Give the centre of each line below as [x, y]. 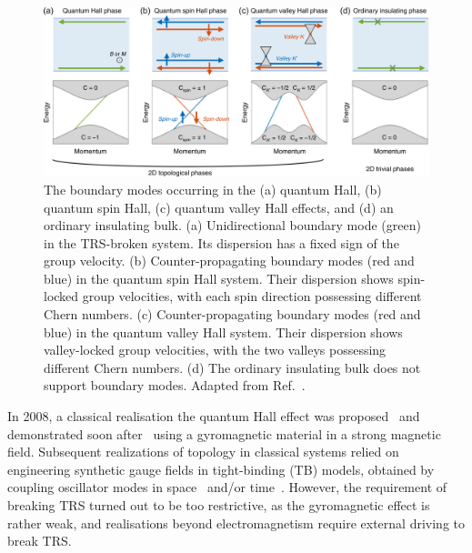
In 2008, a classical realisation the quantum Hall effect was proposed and [214, 416]
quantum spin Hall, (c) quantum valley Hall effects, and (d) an [219, 207]
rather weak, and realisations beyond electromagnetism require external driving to [236, 523]
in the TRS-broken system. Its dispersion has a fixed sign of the [221, 242]
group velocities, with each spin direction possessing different [252, 296]
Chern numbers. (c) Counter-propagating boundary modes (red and [232, 314]
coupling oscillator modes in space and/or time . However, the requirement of [227, 487]
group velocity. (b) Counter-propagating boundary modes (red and [229, 261]
